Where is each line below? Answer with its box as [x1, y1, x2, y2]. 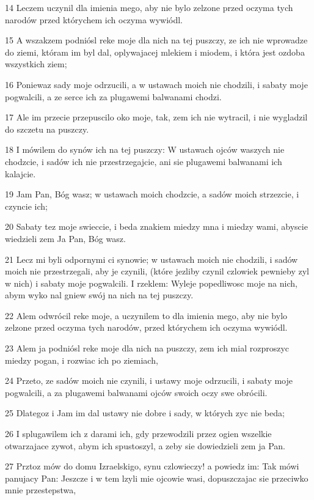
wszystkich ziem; [5, 57, 67, 70]
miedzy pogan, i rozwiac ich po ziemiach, [5, 353, 158, 366]
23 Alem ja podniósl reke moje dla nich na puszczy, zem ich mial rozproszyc [5, 342, 290, 355]
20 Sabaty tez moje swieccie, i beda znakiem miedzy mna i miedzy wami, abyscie [5, 220, 308, 233]
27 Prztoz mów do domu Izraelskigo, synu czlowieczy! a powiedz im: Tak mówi [5, 460, 299, 472]
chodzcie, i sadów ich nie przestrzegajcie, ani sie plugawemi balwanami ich [5, 155, 282, 167]
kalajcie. [5, 167, 36, 180]
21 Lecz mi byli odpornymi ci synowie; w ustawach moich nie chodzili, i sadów [5, 252, 298, 265]
